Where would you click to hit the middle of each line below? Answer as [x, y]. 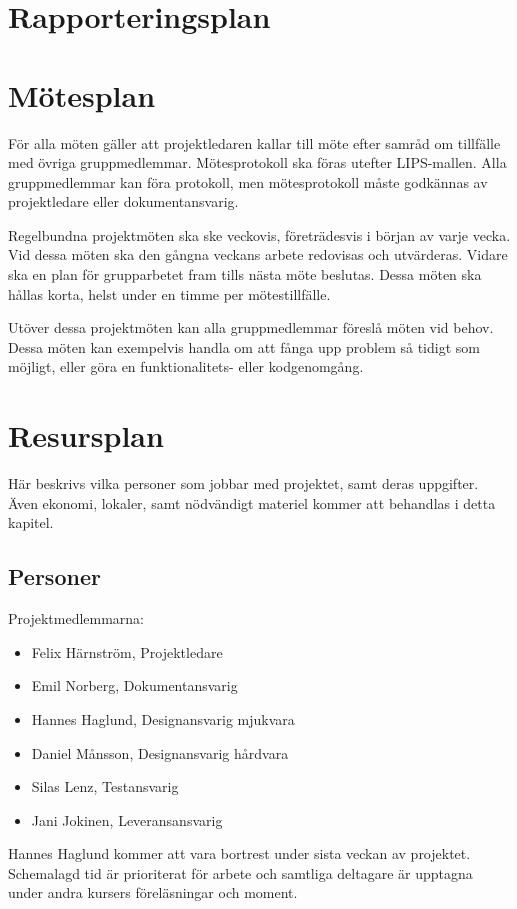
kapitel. [31, 522]
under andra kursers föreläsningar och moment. [153, 892]
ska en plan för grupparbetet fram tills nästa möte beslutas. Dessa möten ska [245, 274]
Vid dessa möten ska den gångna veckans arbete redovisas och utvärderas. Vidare [258, 254]
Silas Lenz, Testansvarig [105, 786]
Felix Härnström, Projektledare [127, 651]
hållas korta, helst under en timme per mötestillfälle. [169, 293]
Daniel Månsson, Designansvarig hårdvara [160, 752]
